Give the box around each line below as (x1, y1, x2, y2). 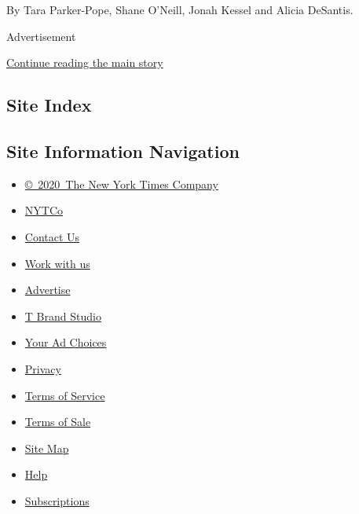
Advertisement (6, 28, 76, 44)
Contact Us (24, 228, 80, 244)
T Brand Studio (24, 307, 101, 324)
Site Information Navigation (6, 138, 240, 163)
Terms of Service (24, 387, 105, 403)
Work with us (24, 255, 90, 271)
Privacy (24, 360, 61, 376)
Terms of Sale (24, 413, 91, 430)
